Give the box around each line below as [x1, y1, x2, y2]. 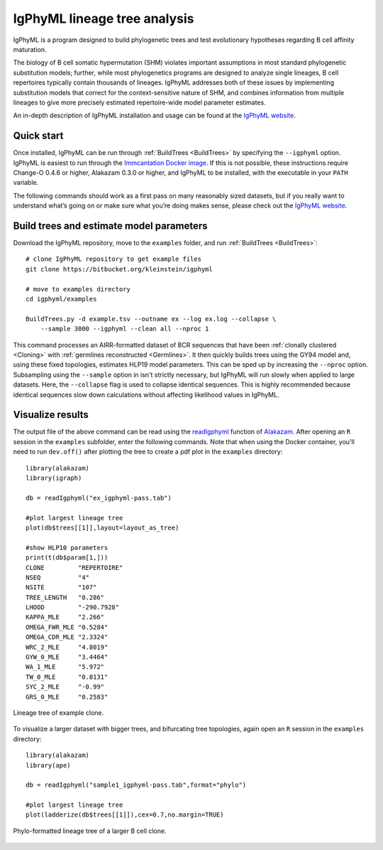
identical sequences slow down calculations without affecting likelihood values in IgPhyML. [13, 390, 279, 399]
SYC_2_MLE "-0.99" [26, 683, 105, 691]
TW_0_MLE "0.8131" [26, 672, 109, 681]
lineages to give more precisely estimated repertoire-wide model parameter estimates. [13, 98, 266, 107]
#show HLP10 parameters [26, 544, 109, 552]
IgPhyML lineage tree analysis [13, 11, 194, 26]
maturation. [13, 45, 47, 53]
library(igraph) [26, 473, 82, 482]
